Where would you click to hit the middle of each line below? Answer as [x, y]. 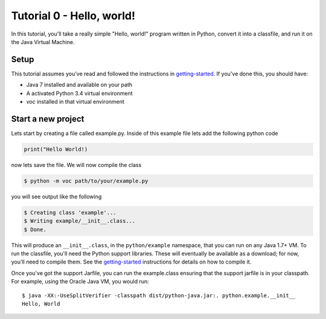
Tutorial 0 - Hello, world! [73, 16]
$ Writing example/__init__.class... [80, 221]
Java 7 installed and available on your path [79, 85]
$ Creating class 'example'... [70, 212]
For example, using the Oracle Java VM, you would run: [80, 282]
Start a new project [48, 118]
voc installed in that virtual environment [75, 102]
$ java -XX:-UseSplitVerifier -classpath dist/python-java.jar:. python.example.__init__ [159, 295]
